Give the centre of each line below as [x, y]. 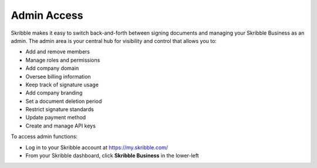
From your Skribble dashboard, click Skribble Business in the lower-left [112, 156]
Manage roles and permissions [63, 60]
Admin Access [47, 15]
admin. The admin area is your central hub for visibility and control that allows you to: [114, 41]
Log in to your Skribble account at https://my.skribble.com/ [97, 147]
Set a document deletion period [64, 101]
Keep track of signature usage [62, 85]
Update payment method [56, 117]
